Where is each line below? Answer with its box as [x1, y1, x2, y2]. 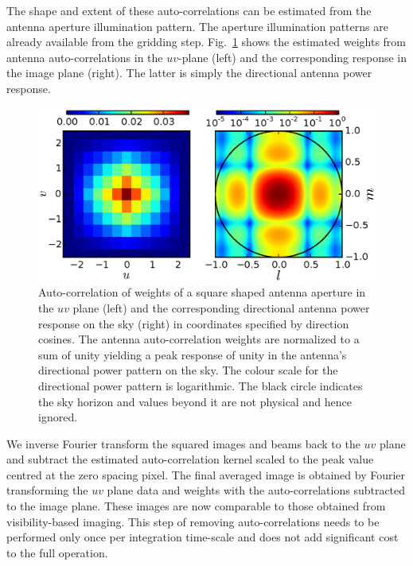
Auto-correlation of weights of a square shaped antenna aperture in [38, 284, 366, 300]
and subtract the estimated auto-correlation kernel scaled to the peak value [6, 451, 374, 467]
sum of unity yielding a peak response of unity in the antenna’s [38, 346, 347, 362]
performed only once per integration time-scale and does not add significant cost [6, 529, 399, 545]
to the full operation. [6, 544, 108, 560]
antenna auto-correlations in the [6, 48, 163, 65]
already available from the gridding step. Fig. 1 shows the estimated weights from [6, 33, 406, 50]
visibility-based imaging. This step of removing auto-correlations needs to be [6, 513, 380, 529]
